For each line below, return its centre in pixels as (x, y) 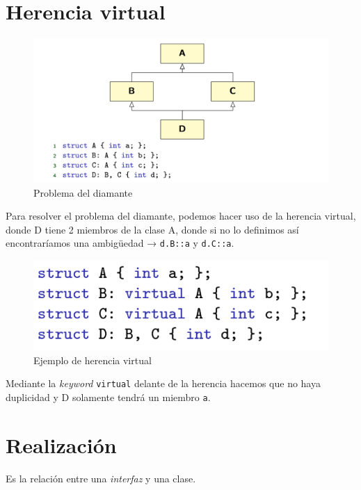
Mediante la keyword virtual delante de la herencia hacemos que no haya (163, 383)
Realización (61, 444)
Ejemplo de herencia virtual (93, 360)
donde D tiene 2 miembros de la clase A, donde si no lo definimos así (152, 229)
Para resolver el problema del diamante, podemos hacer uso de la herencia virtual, (181, 216)
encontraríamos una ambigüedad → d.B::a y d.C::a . (120, 243)
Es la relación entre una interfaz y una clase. (101, 478)
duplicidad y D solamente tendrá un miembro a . (108, 397)
